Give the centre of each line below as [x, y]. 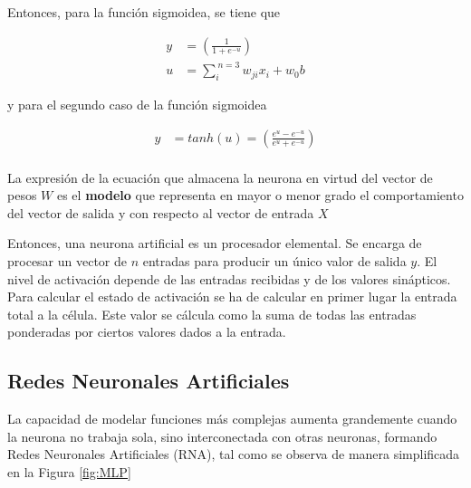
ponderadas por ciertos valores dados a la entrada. [147, 332]
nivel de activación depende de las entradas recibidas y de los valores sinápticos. [229, 278]
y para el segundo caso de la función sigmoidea [137, 104]
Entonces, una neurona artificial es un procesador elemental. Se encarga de [215, 243]
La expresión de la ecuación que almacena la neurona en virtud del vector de [220, 177]
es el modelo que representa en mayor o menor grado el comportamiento [260, 195]
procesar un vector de [67, 260]
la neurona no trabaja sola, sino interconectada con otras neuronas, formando [222, 436]
